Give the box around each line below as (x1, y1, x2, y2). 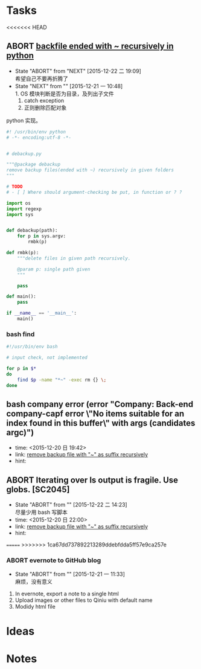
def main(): (6, 293, 36, 299)
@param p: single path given (17, 266, 91, 272)
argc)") (6, 427, 34, 438)
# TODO (6, 184, 23, 190)
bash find (6, 330, 35, 338)
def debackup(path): (6, 228, 59, 234)
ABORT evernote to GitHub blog (6, 556, 101, 565)
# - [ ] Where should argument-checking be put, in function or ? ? (6, 189, 182, 195)
